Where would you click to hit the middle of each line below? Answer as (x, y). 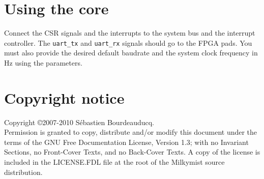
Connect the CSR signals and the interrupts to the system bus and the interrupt (130, 33)
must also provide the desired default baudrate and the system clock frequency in (131, 53)
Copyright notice (64, 97)
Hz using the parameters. (43, 62)
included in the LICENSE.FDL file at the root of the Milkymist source (114, 162)
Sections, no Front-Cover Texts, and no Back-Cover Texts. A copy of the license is (132, 152)
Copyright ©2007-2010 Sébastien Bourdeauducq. (79, 122)
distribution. (23, 172)
